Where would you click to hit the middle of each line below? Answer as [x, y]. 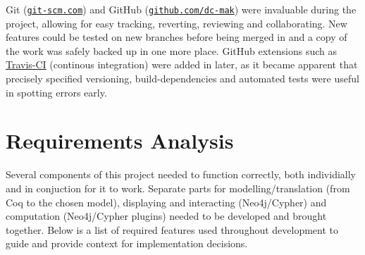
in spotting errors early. [56, 92]
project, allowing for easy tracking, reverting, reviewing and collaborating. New [177, 23]
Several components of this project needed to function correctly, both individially [181, 174]
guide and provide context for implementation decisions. [127, 243]
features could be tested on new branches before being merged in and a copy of [177, 37]
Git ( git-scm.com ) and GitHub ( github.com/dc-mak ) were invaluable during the [181, 9]
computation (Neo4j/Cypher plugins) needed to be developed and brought [166, 216]
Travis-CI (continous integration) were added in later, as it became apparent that [182, 64]
